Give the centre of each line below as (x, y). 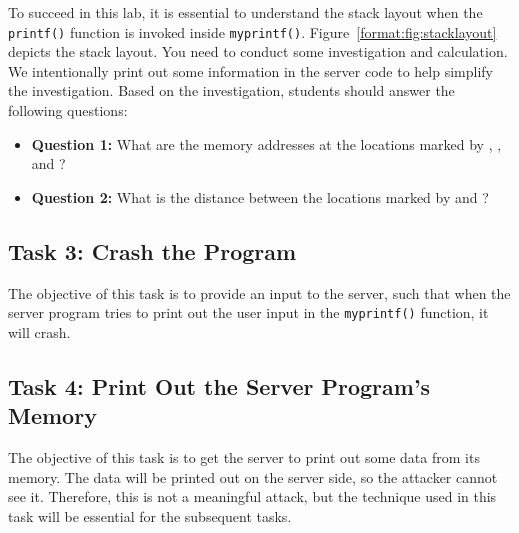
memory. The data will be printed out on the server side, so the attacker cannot (253, 476)
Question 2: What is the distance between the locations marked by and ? (260, 196)
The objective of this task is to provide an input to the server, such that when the (259, 292)
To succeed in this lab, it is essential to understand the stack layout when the (245, 12)
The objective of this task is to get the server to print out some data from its (244, 457)
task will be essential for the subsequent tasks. (150, 515)
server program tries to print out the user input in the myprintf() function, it (248, 312)
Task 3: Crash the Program (152, 250)
